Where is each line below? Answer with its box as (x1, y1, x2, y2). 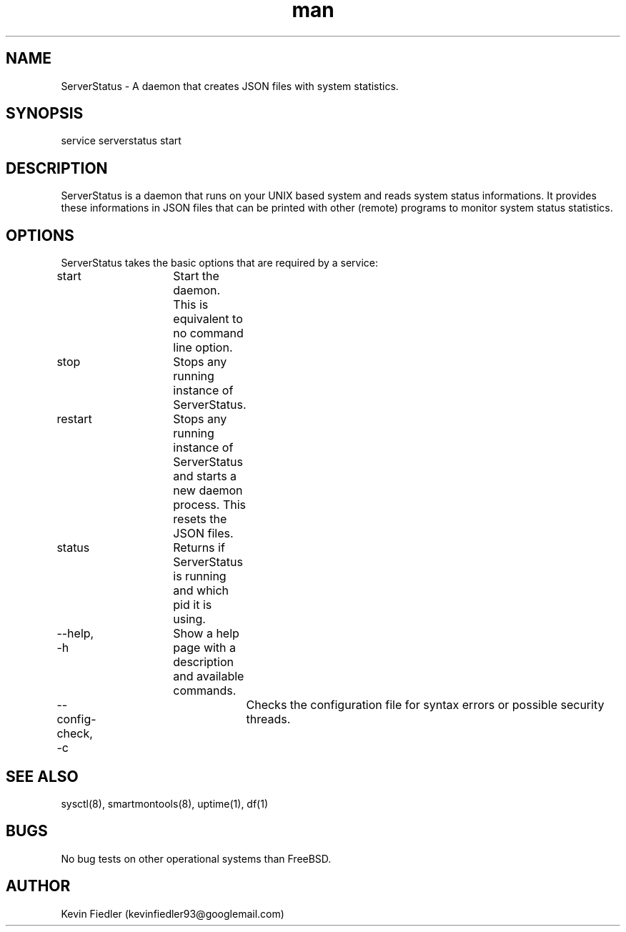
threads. (246, 712, 291, 727)
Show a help (173, 626, 239, 641)
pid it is (173, 598, 212, 613)
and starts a (173, 469, 237, 484)
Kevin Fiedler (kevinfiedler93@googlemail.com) (61, 907, 284, 920)
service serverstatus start (61, 134, 182, 147)
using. (173, 612, 206, 627)
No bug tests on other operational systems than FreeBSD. (61, 852, 332, 865)
